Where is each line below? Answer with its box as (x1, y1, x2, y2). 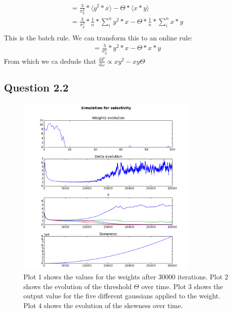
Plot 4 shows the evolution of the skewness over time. (23, 300, 183, 310)
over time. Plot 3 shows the (141, 281, 223, 291)
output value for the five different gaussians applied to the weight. (23, 291, 220, 301)
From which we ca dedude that (4, 55, 97, 66)
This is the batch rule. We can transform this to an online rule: (4, 32, 193, 42)
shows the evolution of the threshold (23, 281, 132, 291)
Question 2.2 (4, 80, 69, 95)
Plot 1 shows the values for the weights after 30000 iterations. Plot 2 (23, 272, 229, 282)
